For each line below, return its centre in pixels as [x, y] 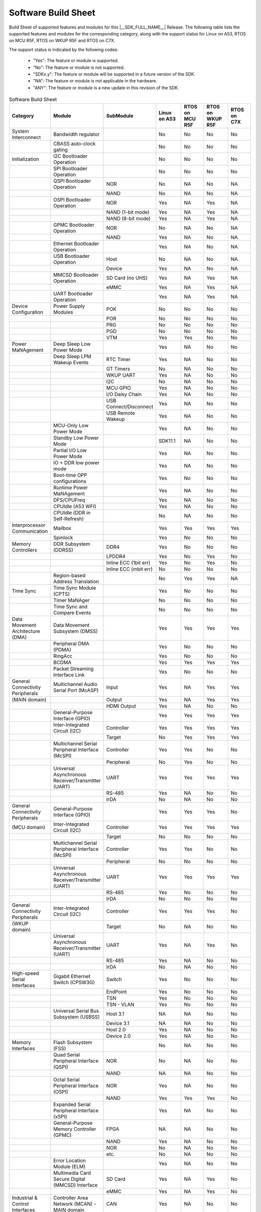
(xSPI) [60, 1116]
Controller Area [71, 1198]
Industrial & [25, 1198]
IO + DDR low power [76, 463]
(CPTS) [62, 594]
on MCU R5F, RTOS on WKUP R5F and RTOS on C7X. [62, 41]
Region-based [69, 575]
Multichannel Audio [75, 685]
